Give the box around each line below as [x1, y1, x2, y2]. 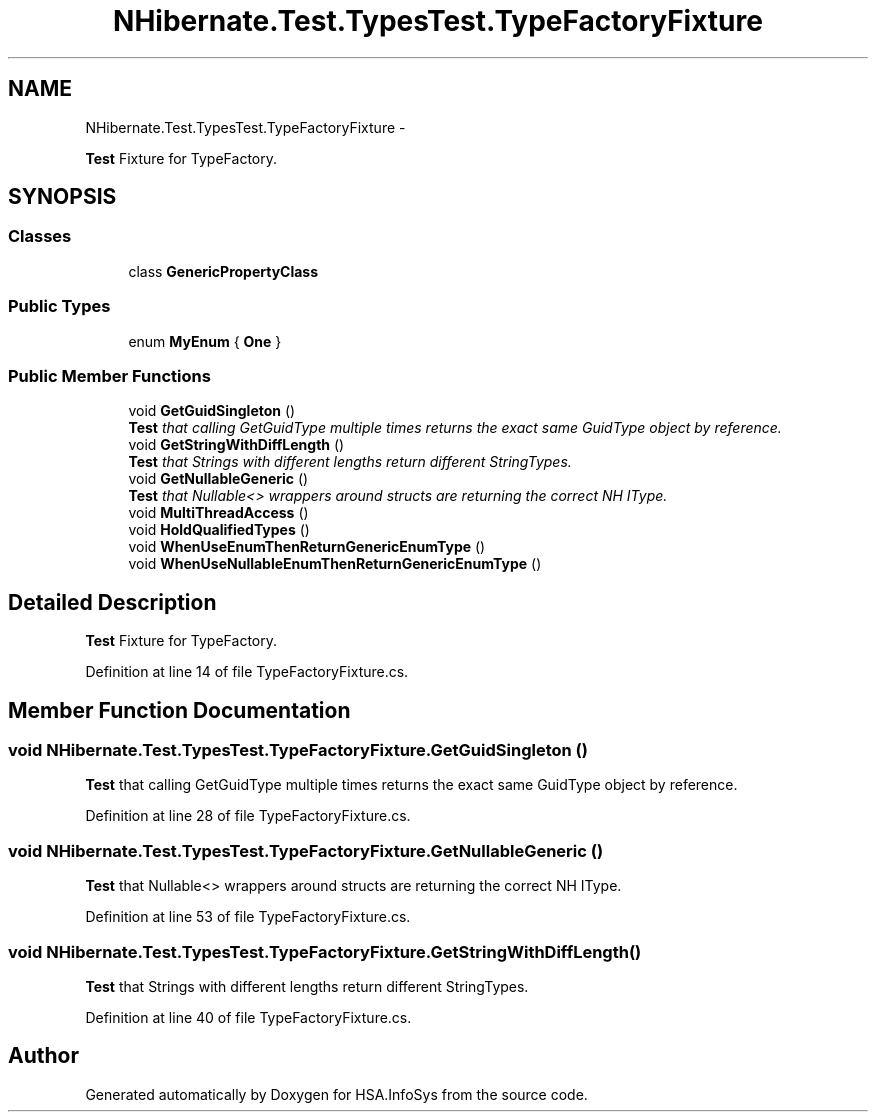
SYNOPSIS [8, 184, 117, 210]
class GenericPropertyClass [128, 262, 319, 280]
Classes [8, 226, 72, 247]
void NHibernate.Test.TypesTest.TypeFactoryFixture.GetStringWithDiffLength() [8, 941, 642, 962]
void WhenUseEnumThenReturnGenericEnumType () [128, 538, 486, 556]
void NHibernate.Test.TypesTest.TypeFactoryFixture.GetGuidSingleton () [8, 740, 588, 760]
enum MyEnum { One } [128, 332, 282, 350]
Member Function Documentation [8, 697, 351, 723]
